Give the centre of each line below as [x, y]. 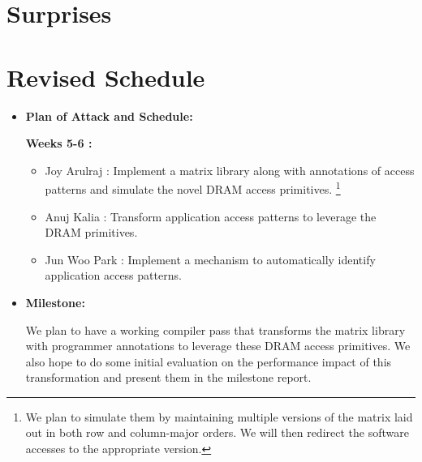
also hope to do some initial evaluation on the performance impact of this [209, 361]
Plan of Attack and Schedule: [109, 115]
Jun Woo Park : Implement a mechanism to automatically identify [210, 259]
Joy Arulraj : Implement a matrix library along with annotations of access [230, 170]
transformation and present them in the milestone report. [168, 377]
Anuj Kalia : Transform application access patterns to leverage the [211, 216]
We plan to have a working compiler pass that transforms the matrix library [215, 329]
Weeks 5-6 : [59, 143]
